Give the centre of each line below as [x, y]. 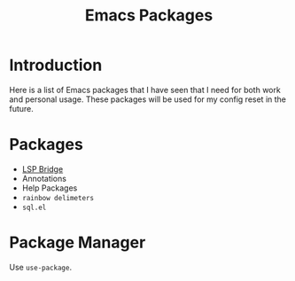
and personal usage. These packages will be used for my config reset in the [147, 99]
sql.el [34, 207]
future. [21, 108]
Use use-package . [41, 267]
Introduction [56, 65]
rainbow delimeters [58, 198]
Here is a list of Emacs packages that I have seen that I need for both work [145, 90]
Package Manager [78, 242]
